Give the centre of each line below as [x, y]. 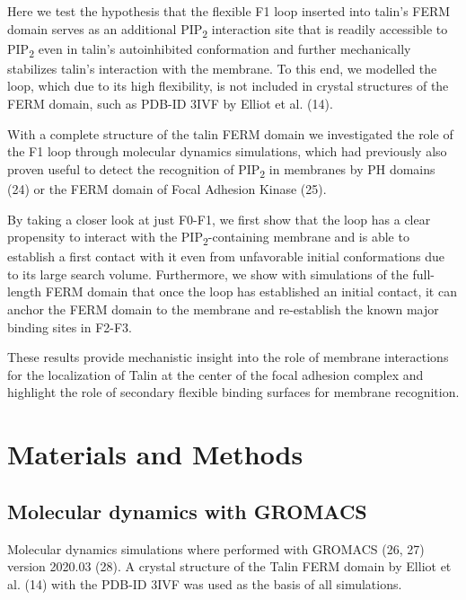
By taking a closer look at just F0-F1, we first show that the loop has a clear [219, 219]
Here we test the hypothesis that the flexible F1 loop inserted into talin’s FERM [229, 11]
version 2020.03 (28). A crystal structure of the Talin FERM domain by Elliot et [229, 566]
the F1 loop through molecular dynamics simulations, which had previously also [227, 151]
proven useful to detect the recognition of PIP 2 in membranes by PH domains [221, 170]
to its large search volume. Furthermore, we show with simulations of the [208, 274]
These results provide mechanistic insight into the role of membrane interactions [228, 357]
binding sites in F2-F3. [70, 326]
